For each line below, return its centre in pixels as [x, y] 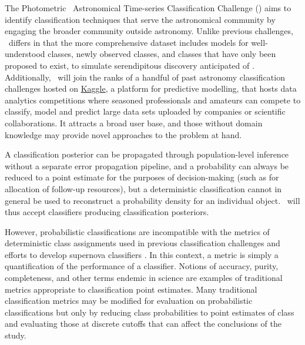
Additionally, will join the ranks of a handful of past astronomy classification [145, 77]
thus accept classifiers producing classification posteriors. [107, 212]
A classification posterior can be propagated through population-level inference [147, 154]
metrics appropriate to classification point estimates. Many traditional [131, 289]
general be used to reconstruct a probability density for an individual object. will [152, 200]
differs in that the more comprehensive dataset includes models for [128, 42]
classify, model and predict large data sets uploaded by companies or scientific [145, 111]
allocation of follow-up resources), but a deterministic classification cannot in [143, 188]
